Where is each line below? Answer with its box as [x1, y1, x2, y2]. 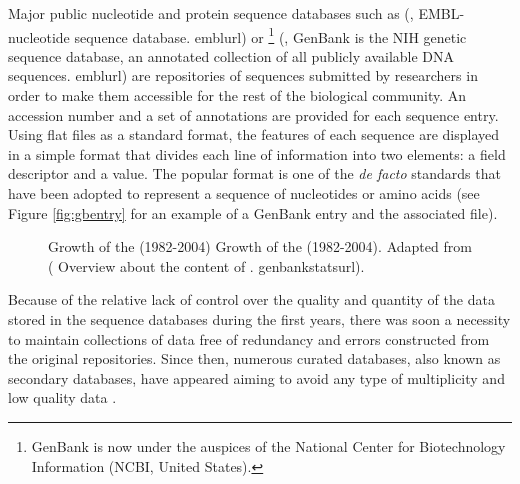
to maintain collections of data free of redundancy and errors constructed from [8, 328, 490, 349]
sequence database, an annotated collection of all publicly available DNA [8, 45, 455, 66]
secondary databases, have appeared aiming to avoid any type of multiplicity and [8, 367, 505, 388]
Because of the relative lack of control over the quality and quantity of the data [8, 289, 495, 310]
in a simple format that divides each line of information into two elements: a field [8, 143, 506, 164]
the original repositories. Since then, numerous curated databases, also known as [8, 348, 501, 369]
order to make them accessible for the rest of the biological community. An [8, 85, 467, 106]
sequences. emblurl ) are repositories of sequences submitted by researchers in [8, 65, 478, 86]
